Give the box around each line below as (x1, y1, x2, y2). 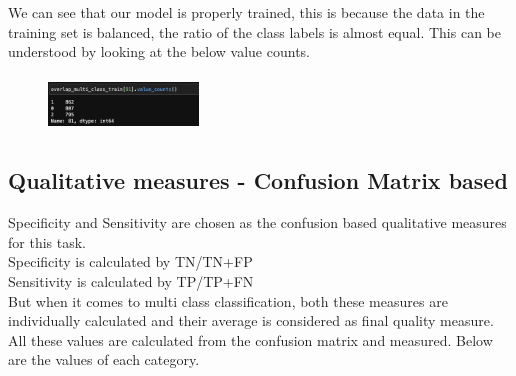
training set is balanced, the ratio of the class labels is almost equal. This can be (8, 21, 501, 42)
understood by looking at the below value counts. (8, 41, 310, 62)
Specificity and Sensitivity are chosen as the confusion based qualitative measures (8, 212, 507, 233)
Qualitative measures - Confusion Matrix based (8, 165, 508, 196)
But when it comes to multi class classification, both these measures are (8, 290, 448, 311)
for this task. (8, 231, 86, 252)
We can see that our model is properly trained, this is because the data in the (8, 2, 485, 22)
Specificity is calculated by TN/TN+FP (8, 251, 253, 272)
